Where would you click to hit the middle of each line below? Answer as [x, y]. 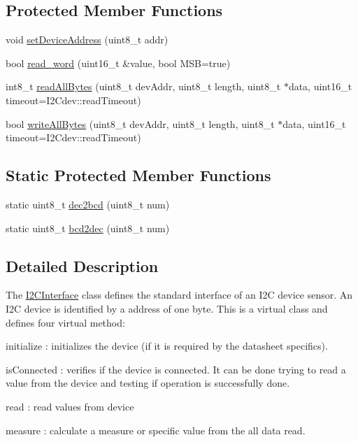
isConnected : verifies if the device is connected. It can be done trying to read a [176, 369]
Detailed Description [82, 265]
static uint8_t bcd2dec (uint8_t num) [88, 228]
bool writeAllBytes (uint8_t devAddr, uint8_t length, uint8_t [140, 123]
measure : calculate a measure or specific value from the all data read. [156, 430]
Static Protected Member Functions [138, 175]
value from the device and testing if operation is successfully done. [148, 383]
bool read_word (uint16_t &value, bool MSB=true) [118, 63]
